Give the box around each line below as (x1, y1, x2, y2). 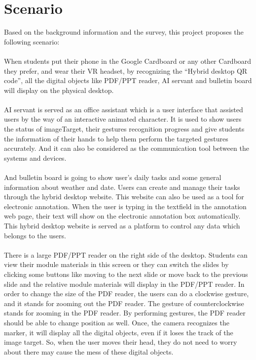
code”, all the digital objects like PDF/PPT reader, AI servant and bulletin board (4, 75, 252, 86)
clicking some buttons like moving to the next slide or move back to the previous (4, 269, 248, 279)
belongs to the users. (4, 230, 66, 240)
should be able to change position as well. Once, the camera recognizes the (4, 317, 229, 327)
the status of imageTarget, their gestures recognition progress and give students (4, 124, 245, 134)
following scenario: (4, 36, 60, 46)
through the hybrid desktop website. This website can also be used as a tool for (4, 191, 244, 202)
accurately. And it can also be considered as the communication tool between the (4, 143, 249, 153)
